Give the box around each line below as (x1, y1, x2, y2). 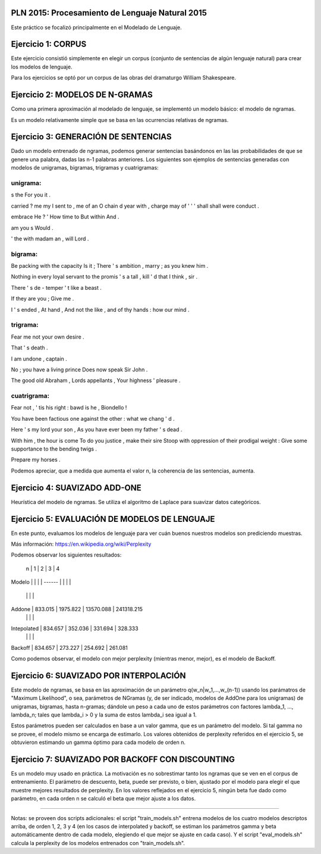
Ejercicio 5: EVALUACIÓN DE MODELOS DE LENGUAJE (11, 514, 215, 524)
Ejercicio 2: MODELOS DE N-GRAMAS (11, 90, 153, 100)
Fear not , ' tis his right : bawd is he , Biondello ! (11, 404, 127, 411)
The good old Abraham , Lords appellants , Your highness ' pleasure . (11, 377, 181, 384)
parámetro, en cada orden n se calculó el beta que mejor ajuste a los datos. (11, 795, 196, 802)
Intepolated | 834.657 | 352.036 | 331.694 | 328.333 (11, 625, 139, 632)
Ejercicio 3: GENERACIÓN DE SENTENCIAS (11, 132, 172, 142)
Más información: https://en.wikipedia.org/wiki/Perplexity (11, 540, 152, 548)
